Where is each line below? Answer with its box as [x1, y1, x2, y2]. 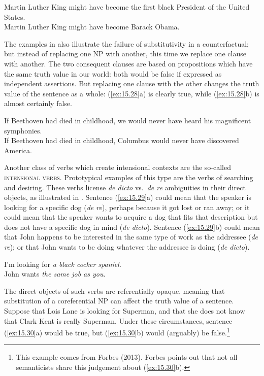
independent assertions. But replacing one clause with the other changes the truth [4, 78, 259, 89]
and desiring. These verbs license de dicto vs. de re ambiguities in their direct [4, 182, 246, 192]
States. [4, 11, 25, 22]
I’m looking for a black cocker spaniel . [4, 258, 121, 269]
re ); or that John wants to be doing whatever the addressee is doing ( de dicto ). [4, 242, 250, 252]
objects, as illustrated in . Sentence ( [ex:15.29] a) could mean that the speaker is [4, 192, 251, 202]
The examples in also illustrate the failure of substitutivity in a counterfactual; [4, 38, 249, 49]
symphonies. [4, 125, 42, 135]
